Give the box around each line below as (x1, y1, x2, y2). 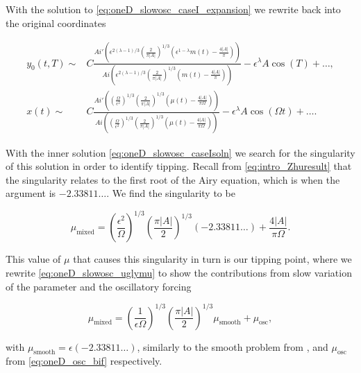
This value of (6, 252, 61, 266)
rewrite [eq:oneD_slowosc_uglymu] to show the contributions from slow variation (6, 265, 352, 279)
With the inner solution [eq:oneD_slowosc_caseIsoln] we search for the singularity (6, 145, 355, 159)
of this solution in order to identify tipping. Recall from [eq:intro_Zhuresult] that (6, 159, 352, 173)
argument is (6, 186, 56, 200)
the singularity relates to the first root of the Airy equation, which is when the (6, 172, 340, 186)
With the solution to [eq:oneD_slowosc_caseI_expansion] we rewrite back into (6, 2, 341, 16)
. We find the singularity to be (106, 186, 235, 200)
